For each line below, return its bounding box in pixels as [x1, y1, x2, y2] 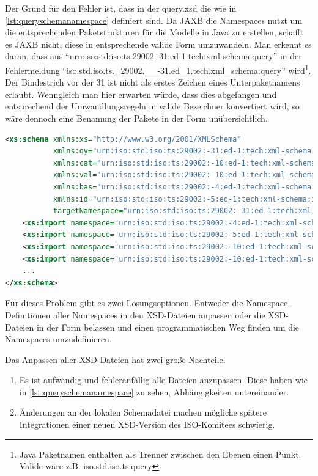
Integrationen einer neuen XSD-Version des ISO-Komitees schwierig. [19, 418, 275, 431]
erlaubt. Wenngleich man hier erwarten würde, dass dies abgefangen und [5, 87, 277, 100]
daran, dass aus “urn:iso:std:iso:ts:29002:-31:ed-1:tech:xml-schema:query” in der [5, 49, 302, 62]
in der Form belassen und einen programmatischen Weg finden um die [36, 320, 300, 333]
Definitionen [5, 308, 51, 321]
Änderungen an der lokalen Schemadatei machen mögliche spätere [19, 406, 267, 419]
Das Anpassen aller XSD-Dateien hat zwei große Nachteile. [5, 353, 226, 365]
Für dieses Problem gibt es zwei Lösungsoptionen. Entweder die [5, 296, 243, 309]
